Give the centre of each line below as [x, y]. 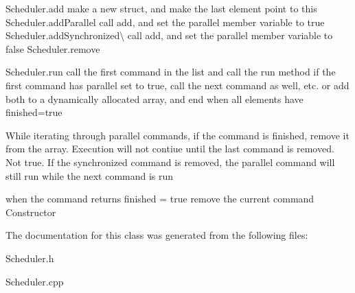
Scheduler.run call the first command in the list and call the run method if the [171, 72]
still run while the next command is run [90, 175]
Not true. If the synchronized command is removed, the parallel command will [170, 162]
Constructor [31, 212]
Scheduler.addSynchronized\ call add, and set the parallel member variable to [169, 35]
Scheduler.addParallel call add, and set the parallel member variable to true [165, 22]
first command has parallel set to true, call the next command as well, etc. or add [177, 85]
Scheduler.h [30, 258]
